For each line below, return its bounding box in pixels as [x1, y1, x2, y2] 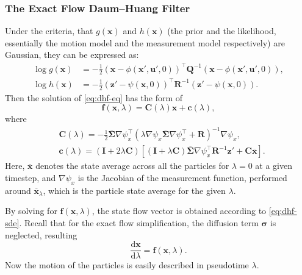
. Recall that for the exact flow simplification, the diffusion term [19, 216, 259, 229]
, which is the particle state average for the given [43, 184, 226, 196]
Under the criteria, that [5, 24, 93, 37]
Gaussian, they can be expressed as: [5, 48, 139, 61]
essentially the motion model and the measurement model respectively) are [5, 36, 285, 49]
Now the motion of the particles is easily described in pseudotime [5, 259, 249, 271]
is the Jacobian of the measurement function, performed [77, 171, 287, 184]
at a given [255, 159, 293, 172]
